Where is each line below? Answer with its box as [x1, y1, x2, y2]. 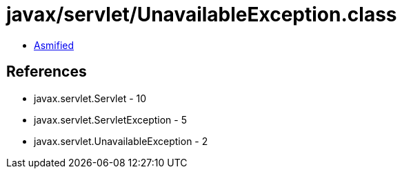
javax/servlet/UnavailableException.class [6, 3, 397, 26]
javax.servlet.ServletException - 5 [34, 113, 187, 126]
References [6, 63, 87, 81]
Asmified [34, 39, 74, 51]
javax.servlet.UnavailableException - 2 [34, 135, 208, 147]
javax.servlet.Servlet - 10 [34, 92, 147, 104]
